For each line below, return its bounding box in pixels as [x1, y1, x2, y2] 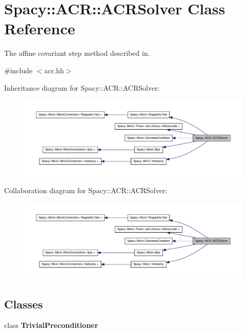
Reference [4, 18, 75, 39]
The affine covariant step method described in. [4, 48, 150, 58]
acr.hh [44, 65, 64, 75]
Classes [4, 296, 43, 312]
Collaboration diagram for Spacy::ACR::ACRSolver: [4, 185, 168, 196]
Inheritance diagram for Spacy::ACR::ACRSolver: [4, 82, 160, 93]
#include [4, 65, 33, 75]
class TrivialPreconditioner [4, 320, 98, 330]
